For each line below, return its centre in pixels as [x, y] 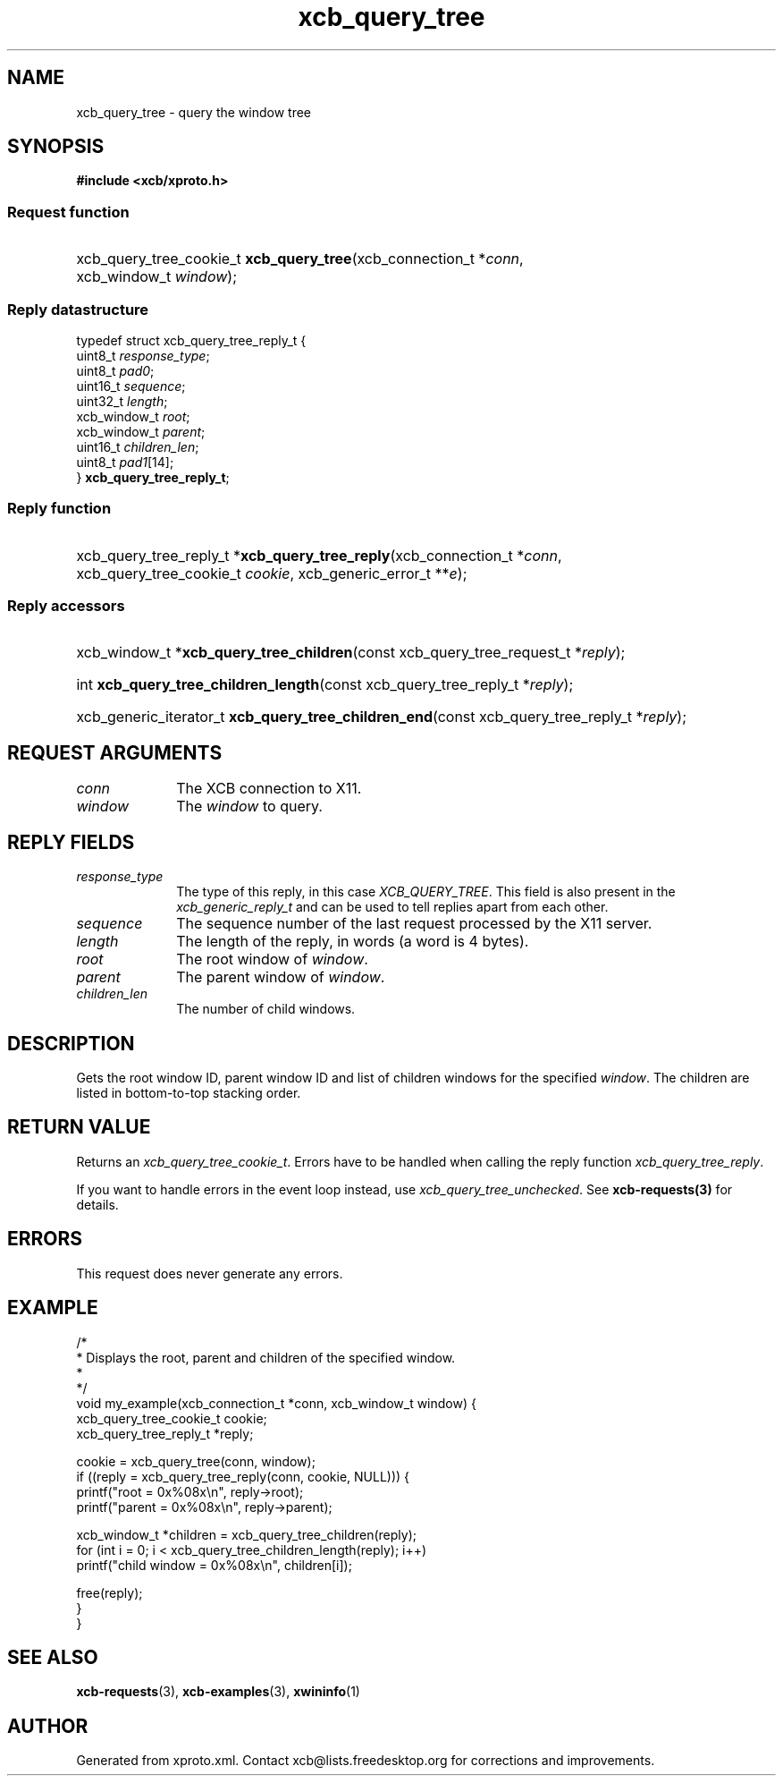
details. [97, 1204]
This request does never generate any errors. [210, 1273]
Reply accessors [66, 606]
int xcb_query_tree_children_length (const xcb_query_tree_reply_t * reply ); [325, 685]
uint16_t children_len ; [138, 446]
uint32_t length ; [122, 401]
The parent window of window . [281, 977]
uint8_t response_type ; [143, 355]
